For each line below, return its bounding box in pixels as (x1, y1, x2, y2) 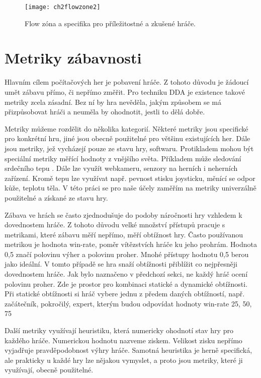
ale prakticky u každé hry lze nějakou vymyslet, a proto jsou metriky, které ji (5, 354, 243, 365)
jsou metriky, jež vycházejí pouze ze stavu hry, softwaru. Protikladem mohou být (5, 143, 254, 153)
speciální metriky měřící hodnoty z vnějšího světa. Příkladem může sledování (5, 153, 241, 163)
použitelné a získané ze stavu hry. (5, 192, 108, 203)
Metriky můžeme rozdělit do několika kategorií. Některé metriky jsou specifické (5, 123, 248, 134)
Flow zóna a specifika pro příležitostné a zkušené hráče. (25, 18, 196, 28)
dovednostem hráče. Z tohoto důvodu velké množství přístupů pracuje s (5, 219, 225, 230)
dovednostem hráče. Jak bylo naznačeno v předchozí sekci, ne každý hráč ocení (5, 269, 248, 279)
